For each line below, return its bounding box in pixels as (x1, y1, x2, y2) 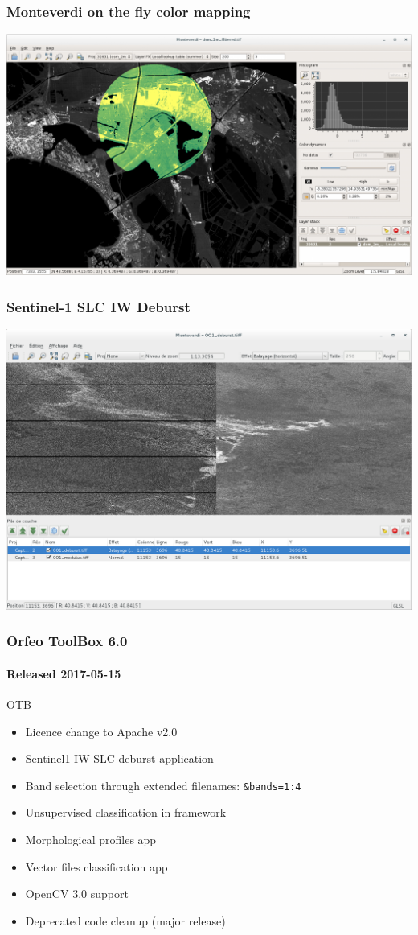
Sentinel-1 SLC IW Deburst (6, 296, 191, 316)
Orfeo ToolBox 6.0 (6, 631, 128, 651)
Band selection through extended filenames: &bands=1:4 (25, 776, 301, 793)
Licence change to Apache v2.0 (25, 723, 178, 739)
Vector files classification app (25, 858, 168, 875)
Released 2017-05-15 (6, 665, 121, 682)
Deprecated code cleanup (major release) (25, 912, 226, 929)
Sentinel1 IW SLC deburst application (25, 750, 214, 767)
